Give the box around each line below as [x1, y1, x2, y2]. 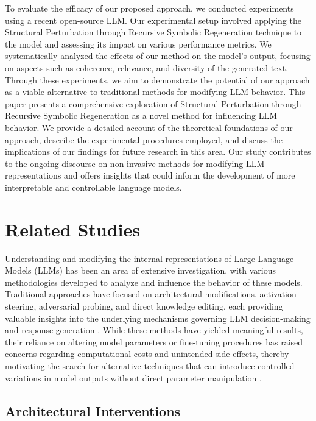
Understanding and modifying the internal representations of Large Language [5, 252, 294, 264]
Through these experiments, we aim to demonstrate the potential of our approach [5, 73, 310, 86]
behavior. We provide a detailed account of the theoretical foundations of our [5, 121, 293, 133]
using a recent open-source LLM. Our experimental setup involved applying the [5, 13, 301, 26]
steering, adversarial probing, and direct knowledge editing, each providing [5, 300, 283, 312]
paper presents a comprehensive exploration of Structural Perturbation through [5, 97, 301, 110]
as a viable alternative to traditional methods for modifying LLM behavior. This [5, 85, 306, 98]
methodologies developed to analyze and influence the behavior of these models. [5, 275, 303, 288]
